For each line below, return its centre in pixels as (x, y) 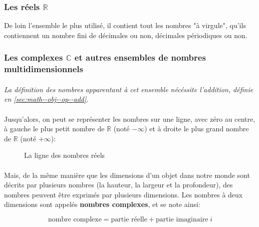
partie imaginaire (182, 219)
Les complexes (34, 57)
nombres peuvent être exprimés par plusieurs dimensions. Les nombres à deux (123, 194)
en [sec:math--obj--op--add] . (46, 99)
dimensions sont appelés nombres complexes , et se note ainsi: (102, 204)
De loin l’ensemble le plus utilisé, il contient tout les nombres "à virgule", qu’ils (125, 25)
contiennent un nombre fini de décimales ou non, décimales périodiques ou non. (126, 35)
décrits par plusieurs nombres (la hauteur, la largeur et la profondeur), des (118, 185)
